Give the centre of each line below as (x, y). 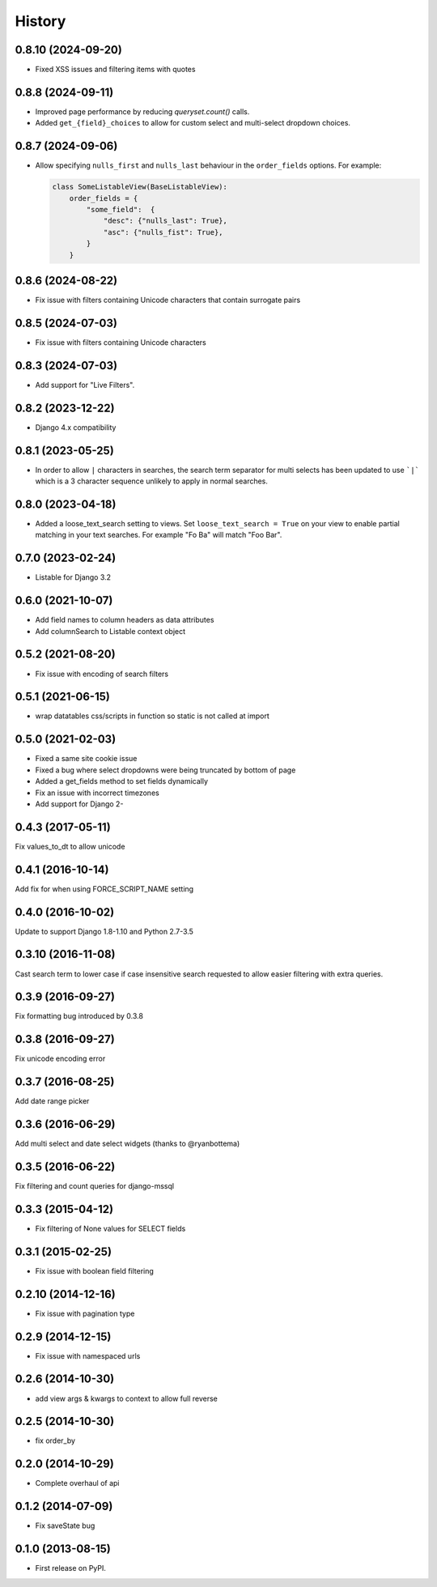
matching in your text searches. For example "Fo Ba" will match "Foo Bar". (159, 535)
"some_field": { (121, 210)
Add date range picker (52, 1101)
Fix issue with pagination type (85, 1313)
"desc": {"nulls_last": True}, (165, 221)
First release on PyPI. (71, 1568)
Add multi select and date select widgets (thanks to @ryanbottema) (127, 1144)
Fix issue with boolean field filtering (94, 1270)
